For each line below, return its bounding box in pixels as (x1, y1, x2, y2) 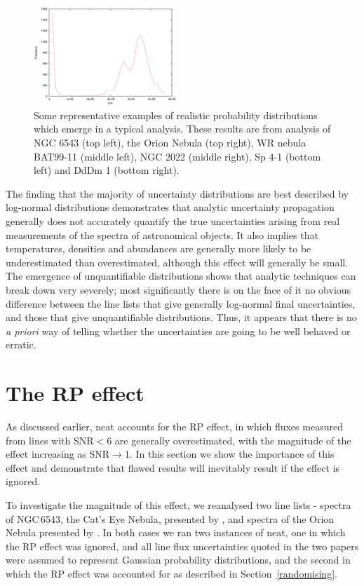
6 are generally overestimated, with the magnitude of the (107, 432, 351, 447)
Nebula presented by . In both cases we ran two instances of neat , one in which (6, 525, 346, 540)
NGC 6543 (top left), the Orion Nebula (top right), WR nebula (34, 135, 306, 150)
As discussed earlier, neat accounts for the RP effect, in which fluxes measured (6, 419, 343, 434)
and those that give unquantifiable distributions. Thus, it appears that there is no (6, 310, 357, 325)
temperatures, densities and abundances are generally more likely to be (6, 241, 311, 256)
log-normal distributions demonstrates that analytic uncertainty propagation (6, 200, 335, 214)
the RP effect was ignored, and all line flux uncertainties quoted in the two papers (6, 538, 359, 553)
